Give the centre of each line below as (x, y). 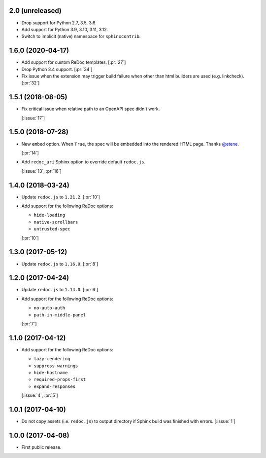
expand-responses (55, 386)
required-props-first (60, 380)
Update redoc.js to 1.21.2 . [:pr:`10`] (61, 197)
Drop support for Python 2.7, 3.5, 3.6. (59, 23)
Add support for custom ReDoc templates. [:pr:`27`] (74, 62)
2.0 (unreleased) (35, 11)
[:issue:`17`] (33, 118)
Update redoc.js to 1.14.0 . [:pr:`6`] (60, 290)
